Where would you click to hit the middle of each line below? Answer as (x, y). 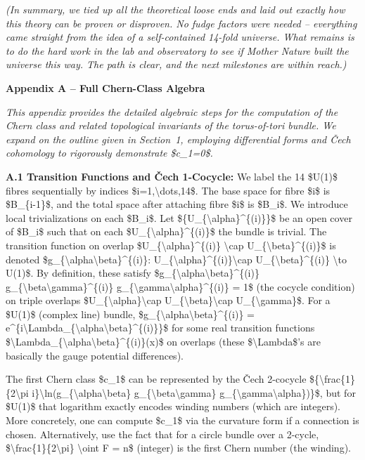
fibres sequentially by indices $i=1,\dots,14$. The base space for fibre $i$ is (168, 190)
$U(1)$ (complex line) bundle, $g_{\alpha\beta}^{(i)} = (130, 314)
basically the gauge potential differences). (95, 355)
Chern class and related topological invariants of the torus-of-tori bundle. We (171, 125)
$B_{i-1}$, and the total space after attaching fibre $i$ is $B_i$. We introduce (177, 204)
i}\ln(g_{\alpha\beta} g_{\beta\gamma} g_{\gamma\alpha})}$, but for (194, 392)
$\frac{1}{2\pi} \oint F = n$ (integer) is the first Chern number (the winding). (178, 448)
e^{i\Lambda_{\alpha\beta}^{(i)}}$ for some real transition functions (160, 328)
